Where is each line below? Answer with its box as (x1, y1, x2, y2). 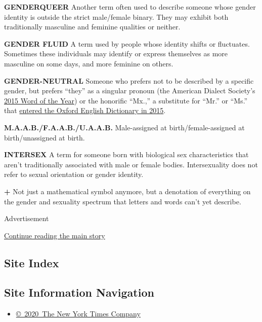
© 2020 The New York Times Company (16, 308, 141, 319)
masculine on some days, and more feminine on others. (4, 58, 173, 68)
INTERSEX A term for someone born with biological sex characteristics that (4, 149, 249, 160)
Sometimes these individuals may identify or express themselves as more (4, 48, 228, 59)
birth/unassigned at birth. (4, 132, 85, 142)
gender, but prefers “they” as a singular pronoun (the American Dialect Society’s (4, 85, 255, 96)
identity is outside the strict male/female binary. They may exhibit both (4, 11, 229, 22)
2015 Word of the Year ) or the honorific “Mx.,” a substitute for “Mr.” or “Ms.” (4, 95, 248, 105)
